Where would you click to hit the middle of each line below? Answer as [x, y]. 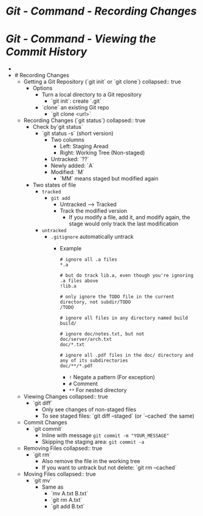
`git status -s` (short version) [77, 133]
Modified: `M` [67, 172]
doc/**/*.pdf [76, 366]
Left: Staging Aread [84, 146]
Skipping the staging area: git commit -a [93, 442]
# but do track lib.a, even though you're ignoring [127, 276]
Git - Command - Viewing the [81, 39]
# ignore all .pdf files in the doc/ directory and [127, 356]
